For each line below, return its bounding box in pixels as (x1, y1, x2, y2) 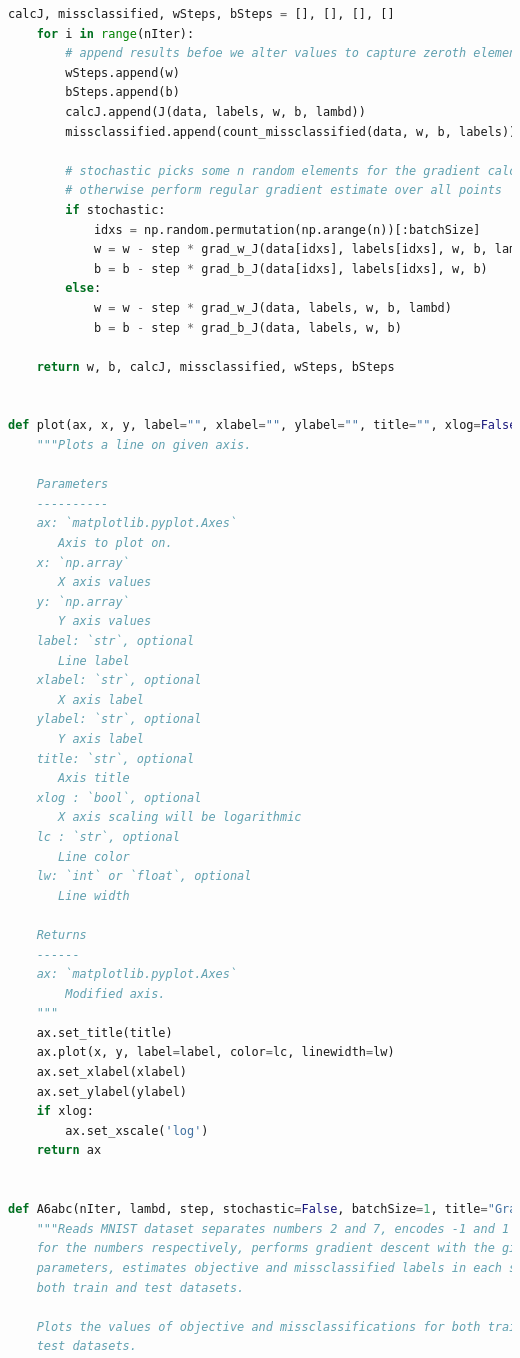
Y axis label (58, 731, 145, 746)
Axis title (58, 771, 130, 786)
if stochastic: (65, 202, 166, 217)
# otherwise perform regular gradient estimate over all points (65, 183, 502, 198)
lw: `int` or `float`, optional (36, 869, 252, 884)
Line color (58, 849, 130, 864)
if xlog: (36, 1104, 94, 1119)
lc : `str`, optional (36, 829, 180, 844)
